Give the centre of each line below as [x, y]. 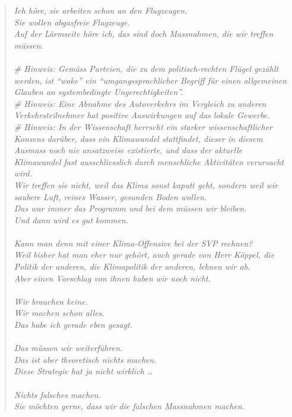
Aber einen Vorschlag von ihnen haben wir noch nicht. [112, 278]
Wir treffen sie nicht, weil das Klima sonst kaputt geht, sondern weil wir [146, 184]
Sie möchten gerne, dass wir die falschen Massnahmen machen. [129, 406]
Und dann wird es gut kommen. [71, 219]
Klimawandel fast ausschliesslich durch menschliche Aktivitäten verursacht [149, 161]
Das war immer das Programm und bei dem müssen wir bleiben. [130, 208]
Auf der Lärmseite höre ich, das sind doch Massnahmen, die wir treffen [144, 34]
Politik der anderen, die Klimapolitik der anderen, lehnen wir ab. [132, 266]
